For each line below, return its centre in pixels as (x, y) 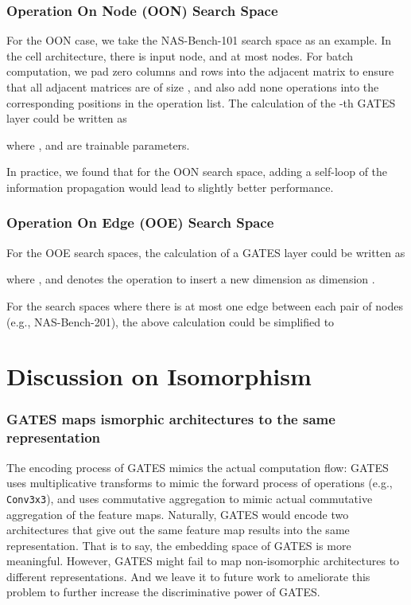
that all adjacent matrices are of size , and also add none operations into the (193, 87)
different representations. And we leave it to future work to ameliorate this (188, 576)
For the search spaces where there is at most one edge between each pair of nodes (205, 305)
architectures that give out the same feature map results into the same (178, 530)
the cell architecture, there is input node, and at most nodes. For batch (180, 55)
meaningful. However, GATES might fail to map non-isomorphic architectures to (203, 561)
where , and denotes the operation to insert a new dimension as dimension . (191, 279)
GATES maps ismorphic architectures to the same (171, 419)
